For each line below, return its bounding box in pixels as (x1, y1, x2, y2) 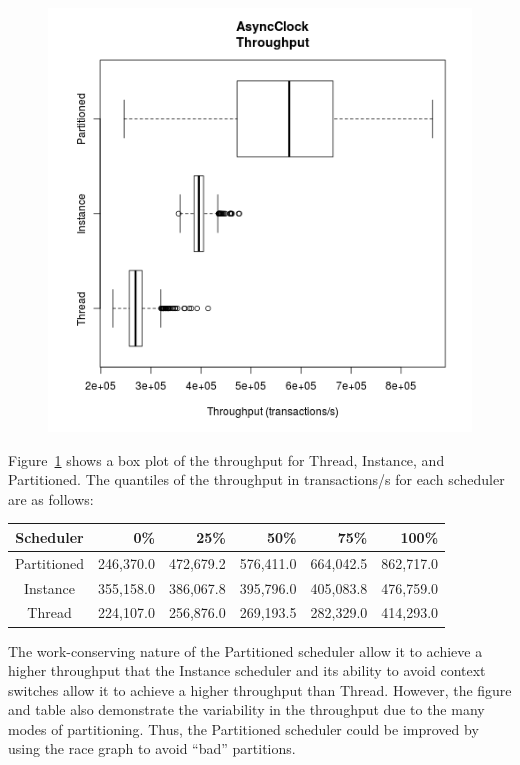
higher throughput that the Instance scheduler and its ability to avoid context (8, 660, 486, 681)
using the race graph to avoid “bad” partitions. (8, 738, 296, 759)
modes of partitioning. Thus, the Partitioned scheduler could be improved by (8, 718, 479, 739)
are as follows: (8, 488, 94, 509)
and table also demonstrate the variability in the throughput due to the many (8, 699, 485, 720)
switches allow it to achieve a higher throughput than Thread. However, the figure (8, 679, 512, 700)
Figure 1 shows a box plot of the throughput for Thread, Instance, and (8, 449, 445, 470)
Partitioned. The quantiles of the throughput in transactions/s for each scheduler (8, 469, 505, 490)
